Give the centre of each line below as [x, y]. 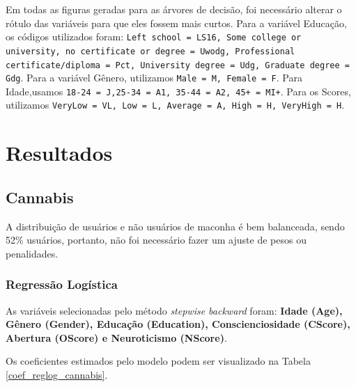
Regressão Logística [62, 284]
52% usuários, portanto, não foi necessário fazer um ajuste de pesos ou [156, 240]
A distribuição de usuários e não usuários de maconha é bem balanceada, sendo [175, 226]
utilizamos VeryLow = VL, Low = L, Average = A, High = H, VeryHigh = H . [175, 105]
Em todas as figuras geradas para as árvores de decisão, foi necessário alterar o [174, 9]
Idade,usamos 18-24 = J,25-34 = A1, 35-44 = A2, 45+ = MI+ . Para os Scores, [178, 91]
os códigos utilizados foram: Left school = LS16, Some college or [154, 37]
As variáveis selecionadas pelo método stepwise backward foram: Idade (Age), [174, 310]
